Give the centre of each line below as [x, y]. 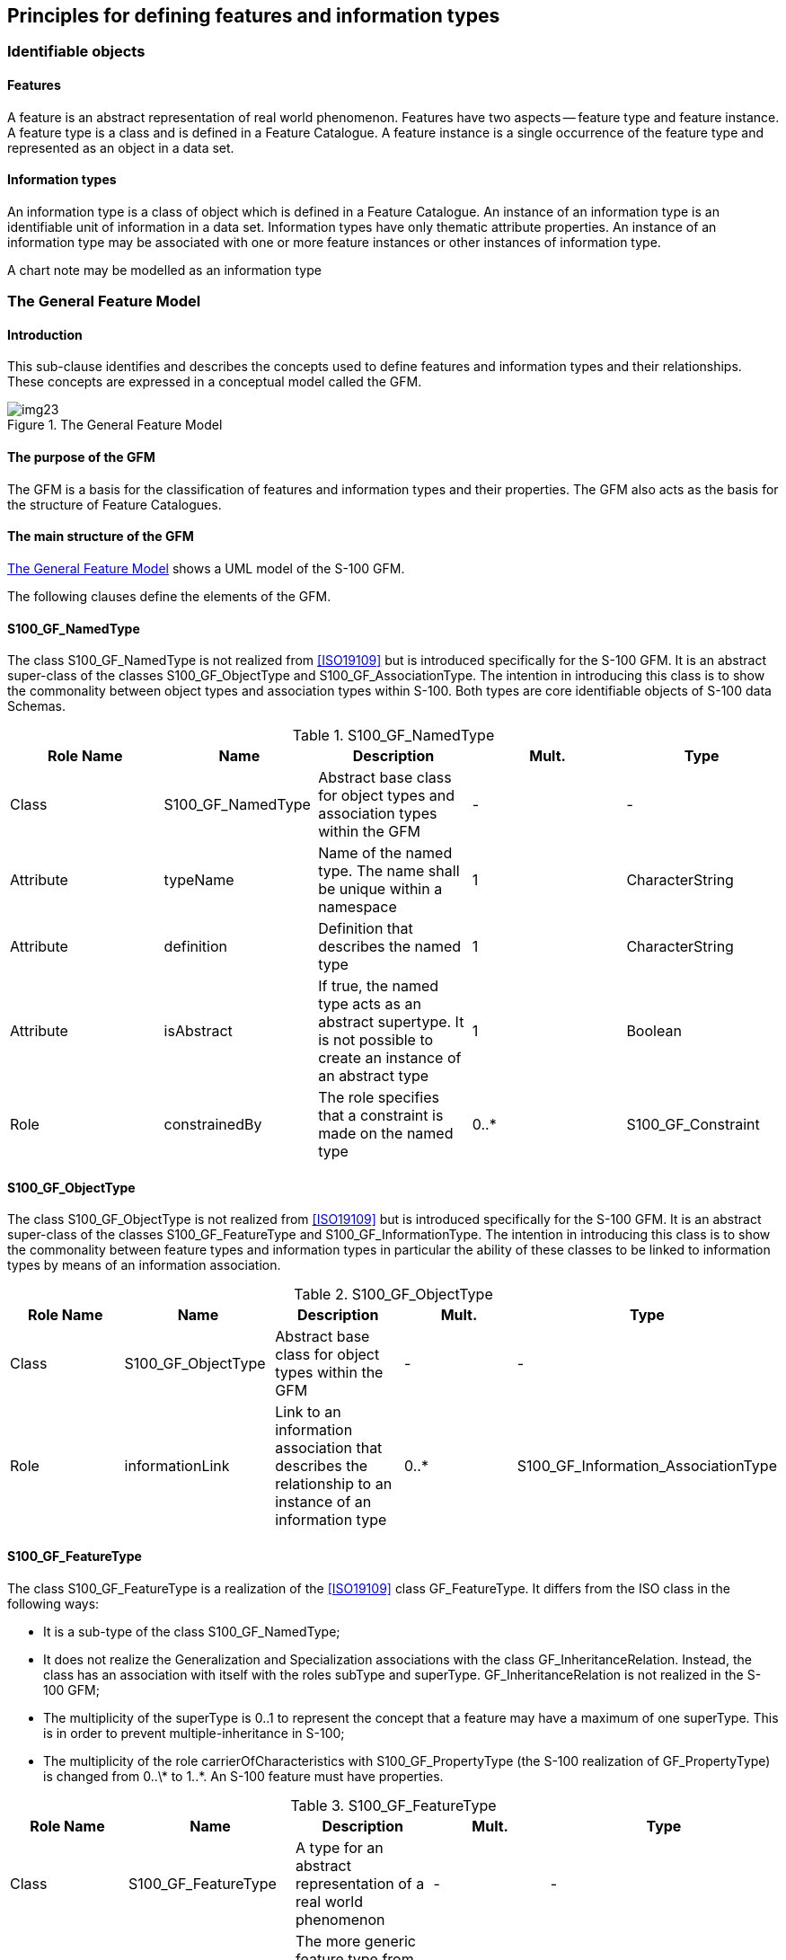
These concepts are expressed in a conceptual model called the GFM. [215, 382]
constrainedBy [213, 1125]
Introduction [45, 334]
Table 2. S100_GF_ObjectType [393, 1295]
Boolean [654, 1031]
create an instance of [390, 1058]
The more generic [356, 1941]
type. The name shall [389, 871]
